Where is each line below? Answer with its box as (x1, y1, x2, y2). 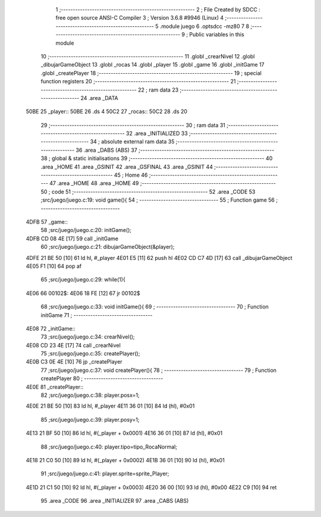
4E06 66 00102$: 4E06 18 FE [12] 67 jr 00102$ (26, 289, 140, 297)
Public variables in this (189, 31, 245, 38)
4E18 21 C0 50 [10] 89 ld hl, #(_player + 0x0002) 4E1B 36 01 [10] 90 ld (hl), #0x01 (26, 456, 225, 463)
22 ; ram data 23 (137, 86, 179, 93)
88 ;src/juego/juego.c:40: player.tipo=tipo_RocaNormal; (40, 443, 178, 450)
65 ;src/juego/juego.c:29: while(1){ (40, 276, 126, 283)
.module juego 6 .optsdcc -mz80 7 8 (159, 23, 250, 30)
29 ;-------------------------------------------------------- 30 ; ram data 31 (40, 121, 226, 129)
